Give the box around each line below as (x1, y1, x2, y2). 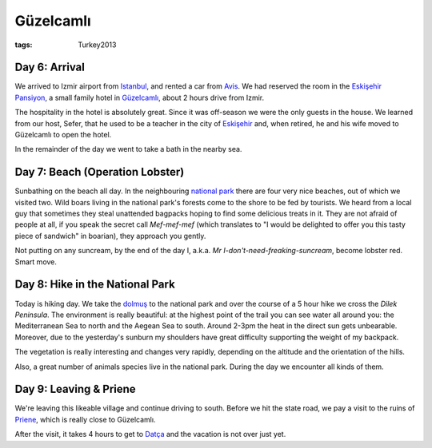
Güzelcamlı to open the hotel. (14, 130, 112, 140)
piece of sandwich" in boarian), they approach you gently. (14, 231, 206, 240)
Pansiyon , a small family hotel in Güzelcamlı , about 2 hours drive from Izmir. (14, 93, 264, 102)
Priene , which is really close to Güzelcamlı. (14, 414, 156, 424)
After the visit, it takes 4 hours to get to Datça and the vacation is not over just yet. (14, 430, 286, 439)
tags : (14, 40, 33, 50)
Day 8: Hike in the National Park (14, 278, 175, 291)
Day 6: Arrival (14, 61, 86, 74)
